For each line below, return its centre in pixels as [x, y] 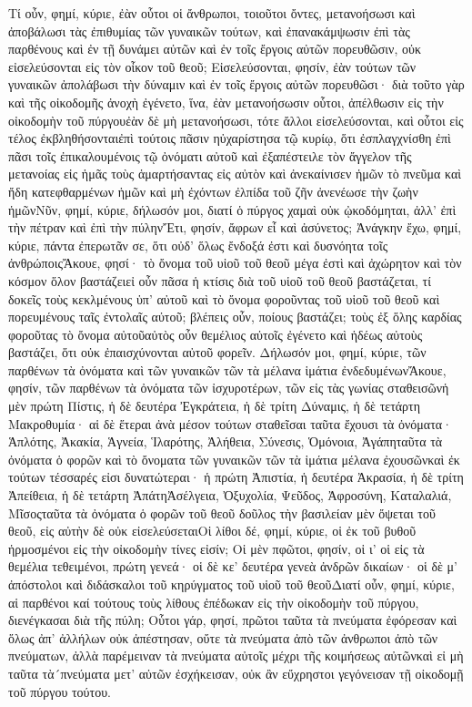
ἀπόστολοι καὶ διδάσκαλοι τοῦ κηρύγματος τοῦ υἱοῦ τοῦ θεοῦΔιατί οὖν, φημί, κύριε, [231, 584]
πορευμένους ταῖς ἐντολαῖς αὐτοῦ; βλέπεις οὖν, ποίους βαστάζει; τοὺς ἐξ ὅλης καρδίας [235, 317]
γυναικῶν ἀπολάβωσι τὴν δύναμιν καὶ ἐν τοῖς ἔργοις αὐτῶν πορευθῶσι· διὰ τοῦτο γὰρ [236, 84]
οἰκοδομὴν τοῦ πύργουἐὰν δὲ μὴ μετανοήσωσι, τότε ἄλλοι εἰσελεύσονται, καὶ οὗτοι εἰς [236, 120]
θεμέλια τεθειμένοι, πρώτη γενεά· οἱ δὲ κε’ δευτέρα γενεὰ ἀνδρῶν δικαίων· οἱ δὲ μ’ [233, 566]
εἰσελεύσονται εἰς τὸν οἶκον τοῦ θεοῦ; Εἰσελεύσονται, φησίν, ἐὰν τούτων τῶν [212, 66]
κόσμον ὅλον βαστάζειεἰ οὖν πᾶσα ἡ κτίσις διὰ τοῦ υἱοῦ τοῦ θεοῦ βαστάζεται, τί [220, 280]
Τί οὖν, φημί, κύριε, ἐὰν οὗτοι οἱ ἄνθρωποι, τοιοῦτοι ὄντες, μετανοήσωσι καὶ [212, 13]
